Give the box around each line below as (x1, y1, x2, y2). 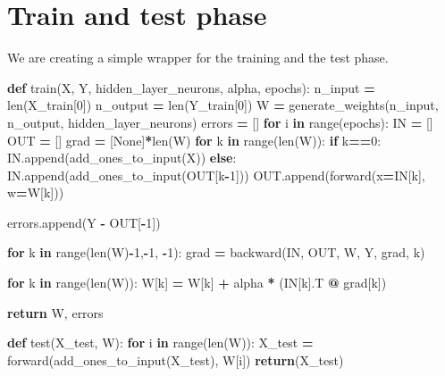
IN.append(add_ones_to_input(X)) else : (7, 148, 237, 167)
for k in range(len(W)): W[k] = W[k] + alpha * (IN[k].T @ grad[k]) (7, 273, 387, 292)
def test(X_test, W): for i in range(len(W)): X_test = (7, 333, 314, 352)
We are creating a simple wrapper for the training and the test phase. (7, 48, 389, 67)
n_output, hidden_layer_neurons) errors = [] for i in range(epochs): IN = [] (7, 113, 433, 131)
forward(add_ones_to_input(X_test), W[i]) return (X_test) (7, 350, 344, 369)
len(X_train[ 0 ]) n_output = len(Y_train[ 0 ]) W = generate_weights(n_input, (7, 96, 439, 114)
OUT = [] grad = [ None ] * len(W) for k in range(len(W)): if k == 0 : (7, 130, 382, 149)
